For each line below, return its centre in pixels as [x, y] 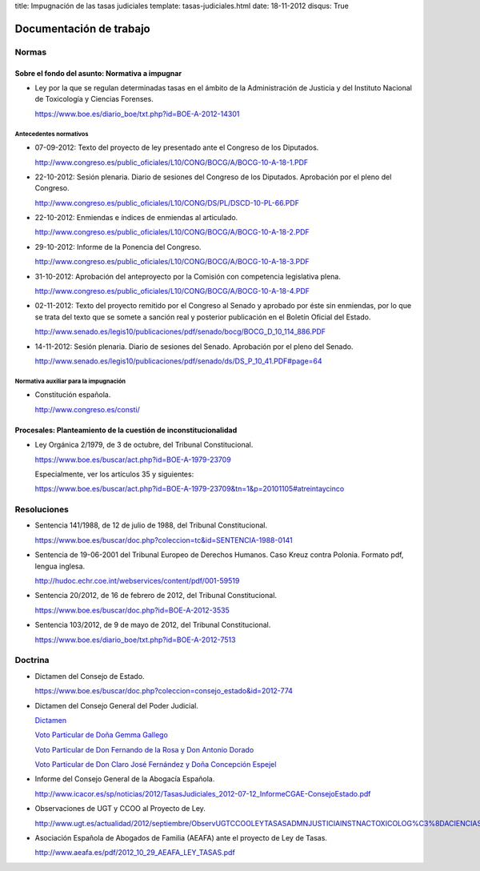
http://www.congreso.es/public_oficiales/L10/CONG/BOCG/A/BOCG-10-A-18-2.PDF [172, 232]
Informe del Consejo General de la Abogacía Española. [125, 779]
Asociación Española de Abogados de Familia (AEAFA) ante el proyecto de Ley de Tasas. [181, 838]
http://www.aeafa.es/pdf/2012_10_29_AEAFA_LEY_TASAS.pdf [135, 853]
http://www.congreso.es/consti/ [87, 409]
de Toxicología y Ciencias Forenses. [94, 99]
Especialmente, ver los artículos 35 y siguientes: [114, 474]
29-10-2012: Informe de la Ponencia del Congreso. [118, 247]
